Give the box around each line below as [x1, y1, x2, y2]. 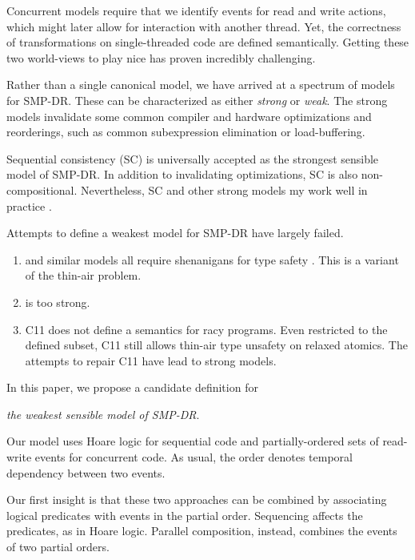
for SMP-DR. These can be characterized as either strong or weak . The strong [6, 91, 388, 108]
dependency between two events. [6, 464, 166, 481]
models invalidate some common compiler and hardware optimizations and [6, 107, 372, 124]
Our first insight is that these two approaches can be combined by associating [6, 491, 387, 508]
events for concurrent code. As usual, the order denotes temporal [34, 449, 353, 465]
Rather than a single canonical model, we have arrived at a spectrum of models [6, 76, 395, 93]
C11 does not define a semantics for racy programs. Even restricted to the [25, 320, 388, 337]
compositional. [6, 181, 78, 198]
